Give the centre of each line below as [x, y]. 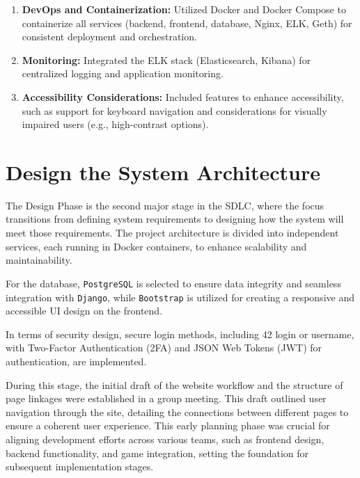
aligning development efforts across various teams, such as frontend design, [165, 439]
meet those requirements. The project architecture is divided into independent [172, 233]
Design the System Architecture [163, 172]
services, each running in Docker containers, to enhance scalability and [156, 246]
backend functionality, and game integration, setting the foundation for [157, 453]
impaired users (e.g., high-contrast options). [115, 124]
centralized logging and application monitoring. [123, 73]
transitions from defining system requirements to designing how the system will [175, 219]
